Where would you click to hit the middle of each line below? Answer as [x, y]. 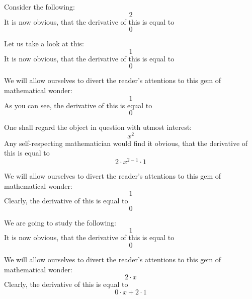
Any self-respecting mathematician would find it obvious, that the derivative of [126, 143]
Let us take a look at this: [44, 44]
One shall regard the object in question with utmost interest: [98, 127]
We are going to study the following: [60, 222]
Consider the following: [39, 7]
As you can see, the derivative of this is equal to [78, 105]
